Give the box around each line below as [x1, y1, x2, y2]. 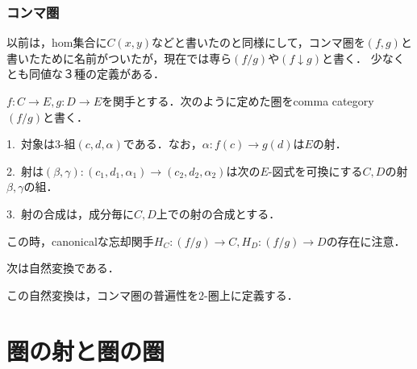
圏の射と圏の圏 [6, 334, 165, 367]
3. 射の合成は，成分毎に [6, 205, 134, 222]
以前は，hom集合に [6, 34, 107, 51]
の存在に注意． [326, 232, 406, 249]
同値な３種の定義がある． [28, 65, 165, 82]
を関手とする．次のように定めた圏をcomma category [102, 93, 374, 109]
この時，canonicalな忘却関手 [6, 232, 154, 249]
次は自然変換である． [6, 259, 119, 276]
